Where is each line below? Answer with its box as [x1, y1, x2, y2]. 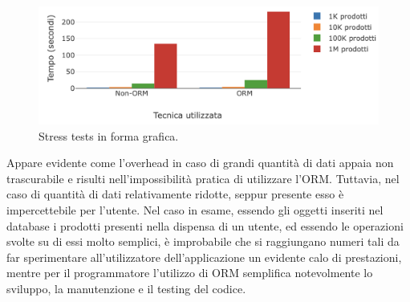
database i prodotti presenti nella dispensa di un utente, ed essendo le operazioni [6, 217, 404, 234]
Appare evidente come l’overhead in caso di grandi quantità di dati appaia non [6, 154, 394, 171]
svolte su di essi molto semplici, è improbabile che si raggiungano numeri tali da [6, 233, 400, 250]
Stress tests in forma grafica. [39, 127, 179, 144]
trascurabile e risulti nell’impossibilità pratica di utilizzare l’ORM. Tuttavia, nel [6, 169, 400, 186]
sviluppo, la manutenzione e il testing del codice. [6, 280, 246, 296]
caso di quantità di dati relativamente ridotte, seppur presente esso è [6, 186, 344, 202]
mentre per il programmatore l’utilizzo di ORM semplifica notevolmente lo [6, 264, 373, 281]
